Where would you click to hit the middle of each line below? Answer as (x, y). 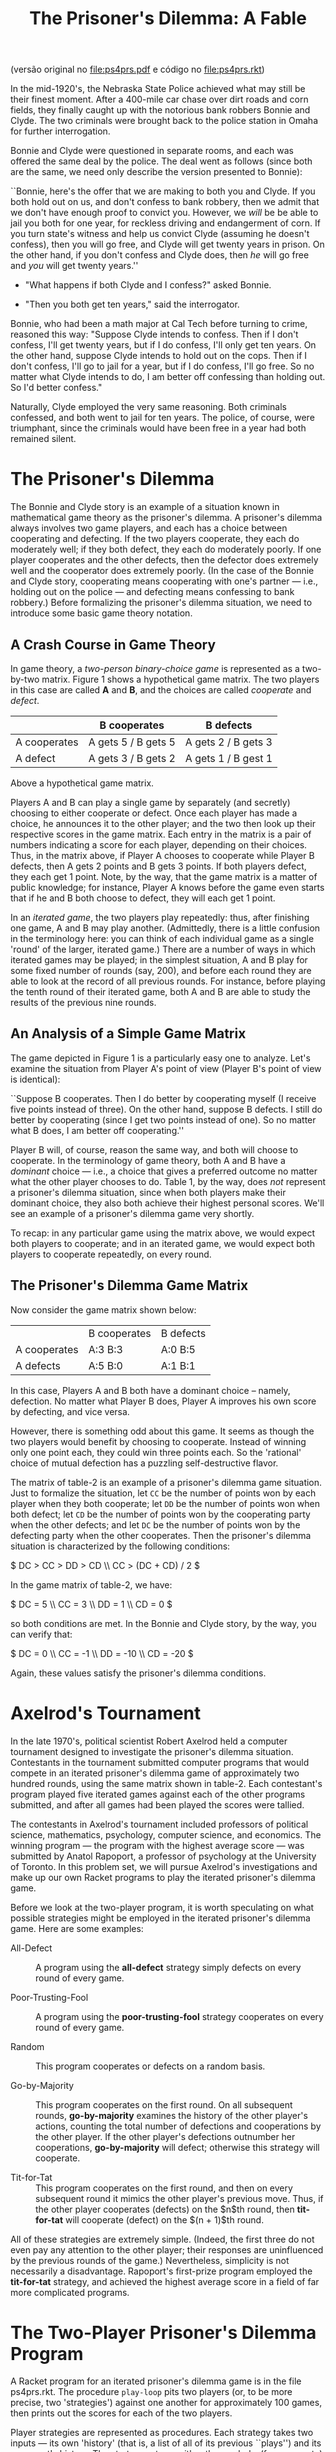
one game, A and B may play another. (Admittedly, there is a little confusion (165, 928)
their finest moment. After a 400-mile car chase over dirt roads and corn (159, 99)
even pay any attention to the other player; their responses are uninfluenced (167, 2249)
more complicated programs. (70, 2292)
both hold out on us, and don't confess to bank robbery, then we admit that (165, 202)
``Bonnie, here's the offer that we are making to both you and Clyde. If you (163, 191)
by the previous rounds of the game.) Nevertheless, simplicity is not (150, 2260)
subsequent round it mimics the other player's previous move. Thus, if (179, 2198)
